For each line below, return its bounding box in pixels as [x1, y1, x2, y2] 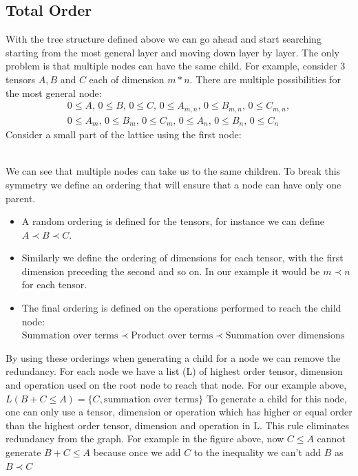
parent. [6, 191, 36, 205]
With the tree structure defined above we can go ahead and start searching [6, 32, 322, 46]
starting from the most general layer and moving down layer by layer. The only [6, 45, 339, 59]
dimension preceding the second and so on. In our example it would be [21, 263, 320, 278]
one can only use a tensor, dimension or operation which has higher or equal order [6, 404, 352, 419]
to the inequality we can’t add [193, 445, 322, 459]
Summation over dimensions [225, 331, 345, 341]
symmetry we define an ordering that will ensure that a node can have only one [6, 177, 341, 191]
